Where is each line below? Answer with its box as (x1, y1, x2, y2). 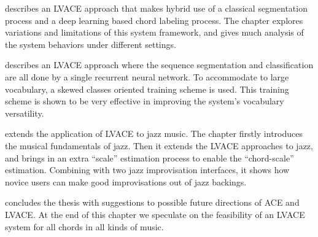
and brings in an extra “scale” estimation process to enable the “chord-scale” (5, 151, 294, 164)
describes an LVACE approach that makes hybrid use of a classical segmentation (5, 2, 308, 14)
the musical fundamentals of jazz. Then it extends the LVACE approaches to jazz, (5, 139, 313, 152)
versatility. (5, 106, 44, 119)
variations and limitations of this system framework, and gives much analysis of (5, 26, 304, 39)
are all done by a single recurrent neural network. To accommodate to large (5, 70, 289, 83)
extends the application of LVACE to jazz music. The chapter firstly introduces (5, 127, 303, 140)
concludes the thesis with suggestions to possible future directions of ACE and (5, 196, 300, 209)
